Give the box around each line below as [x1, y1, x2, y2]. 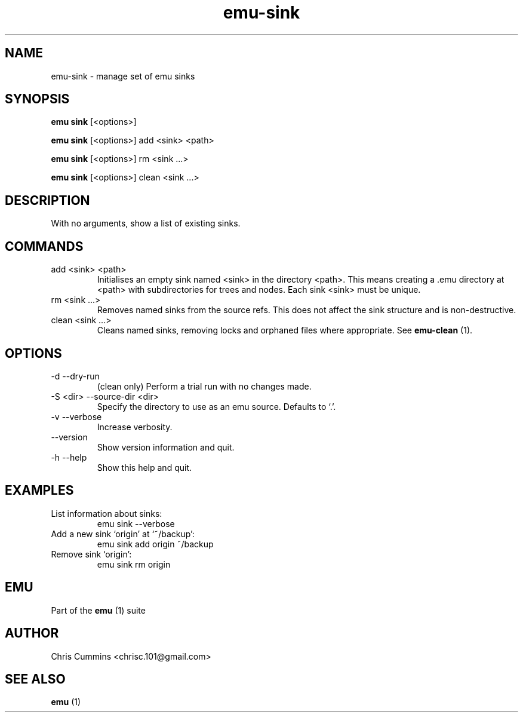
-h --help [51, 452, 87, 462]
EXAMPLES [5, 483, 74, 498]
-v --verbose [51, 411, 102, 422]
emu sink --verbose [97, 518, 175, 529]
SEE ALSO [5, 671, 66, 687]
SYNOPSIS [5, 91, 70, 107]
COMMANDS [5, 238, 84, 254]
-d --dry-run [51, 370, 100, 381]
